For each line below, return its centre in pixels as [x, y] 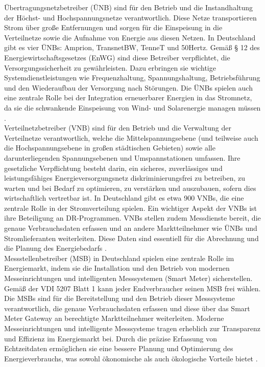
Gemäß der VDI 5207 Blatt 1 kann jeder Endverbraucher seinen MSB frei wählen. [132, 288]
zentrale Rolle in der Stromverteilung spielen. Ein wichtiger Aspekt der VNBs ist [130, 208]
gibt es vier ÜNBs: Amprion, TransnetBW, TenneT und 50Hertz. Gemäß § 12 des [132, 47]
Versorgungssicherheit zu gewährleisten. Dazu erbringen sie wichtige [110, 67]
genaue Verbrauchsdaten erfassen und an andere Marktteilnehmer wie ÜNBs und [131, 228]
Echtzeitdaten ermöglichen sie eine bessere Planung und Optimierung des [119, 348]
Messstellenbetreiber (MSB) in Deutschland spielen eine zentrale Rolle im [119, 258]
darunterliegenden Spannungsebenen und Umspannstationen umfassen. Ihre [122, 157]
